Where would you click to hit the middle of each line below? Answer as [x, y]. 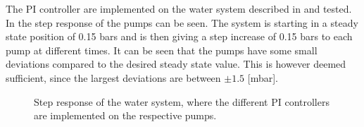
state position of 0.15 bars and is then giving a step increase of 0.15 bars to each [179, 36]
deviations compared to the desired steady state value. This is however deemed [176, 64]
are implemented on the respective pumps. [125, 115]
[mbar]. [263, 77]
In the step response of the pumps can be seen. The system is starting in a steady [182, 22]
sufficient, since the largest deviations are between [113, 77]
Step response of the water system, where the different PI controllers [182, 101]
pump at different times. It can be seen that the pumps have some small [162, 50]
